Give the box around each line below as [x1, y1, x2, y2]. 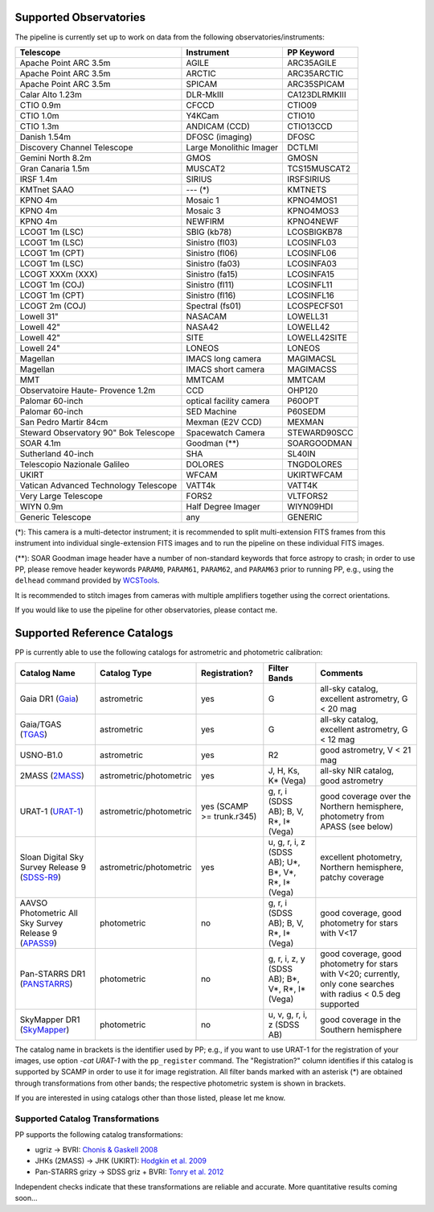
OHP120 [286, 385, 318, 396]
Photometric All [19, 907, 78, 918]
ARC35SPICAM [286, 78, 345, 89]
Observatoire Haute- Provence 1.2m [19, 385, 156, 396]
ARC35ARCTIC [286, 68, 344, 79]
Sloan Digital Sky [19, 851, 84, 863]
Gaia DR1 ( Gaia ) [19, 693, 80, 704]
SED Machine [186, 406, 237, 417]
